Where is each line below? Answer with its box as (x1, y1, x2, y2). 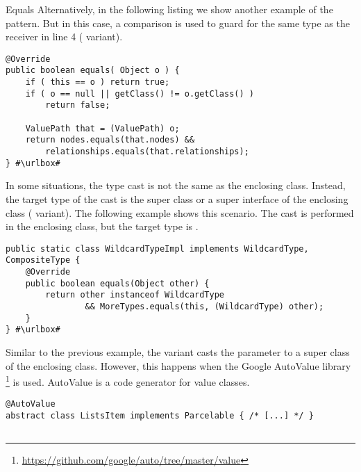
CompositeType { (6, 255, 81, 266)
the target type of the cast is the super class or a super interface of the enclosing (6, 191, 349, 206)
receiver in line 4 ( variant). (6, 29, 123, 44)
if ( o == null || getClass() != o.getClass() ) (25, 88, 254, 99)
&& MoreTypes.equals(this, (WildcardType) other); (85, 302, 324, 311)
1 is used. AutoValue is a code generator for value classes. (6, 373, 250, 389)
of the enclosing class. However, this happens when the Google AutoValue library (6, 358, 351, 373)
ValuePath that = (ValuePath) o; (25, 123, 180, 133)
